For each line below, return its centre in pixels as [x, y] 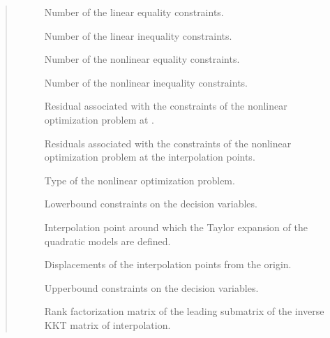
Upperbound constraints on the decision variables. [151, 287]
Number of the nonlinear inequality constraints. [146, 82]
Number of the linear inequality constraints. [138, 35]
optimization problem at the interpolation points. [150, 157]
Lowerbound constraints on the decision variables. [151, 204]
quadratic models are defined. [107, 241]
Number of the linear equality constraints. [134, 12]
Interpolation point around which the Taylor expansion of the [176, 227]
